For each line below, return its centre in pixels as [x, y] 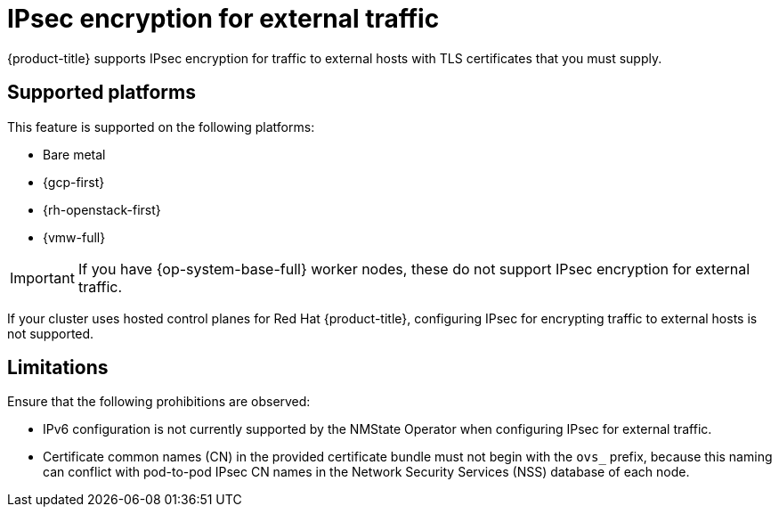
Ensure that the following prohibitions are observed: [159, 402]
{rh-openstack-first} [102, 209]
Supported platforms [101, 93]
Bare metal [74, 154]
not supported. [51, 333]
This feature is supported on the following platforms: [161, 126]
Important [42, 277]
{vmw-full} [74, 237]
